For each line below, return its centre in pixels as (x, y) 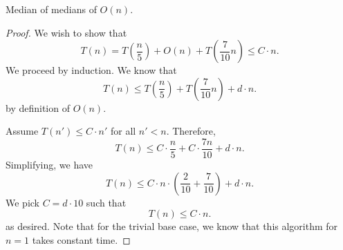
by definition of (38, 107)
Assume (22, 131)
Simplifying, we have (49, 165)
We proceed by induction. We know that (91, 70)
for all (123, 131)
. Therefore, (191, 131)
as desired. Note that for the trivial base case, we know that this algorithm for (172, 226)
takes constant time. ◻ (81, 239)
